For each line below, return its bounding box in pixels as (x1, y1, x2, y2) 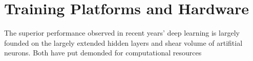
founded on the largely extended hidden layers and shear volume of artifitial (4, 37, 243, 48)
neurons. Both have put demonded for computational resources (4, 47, 202, 58)
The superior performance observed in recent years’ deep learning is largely (4, 27, 240, 38)
